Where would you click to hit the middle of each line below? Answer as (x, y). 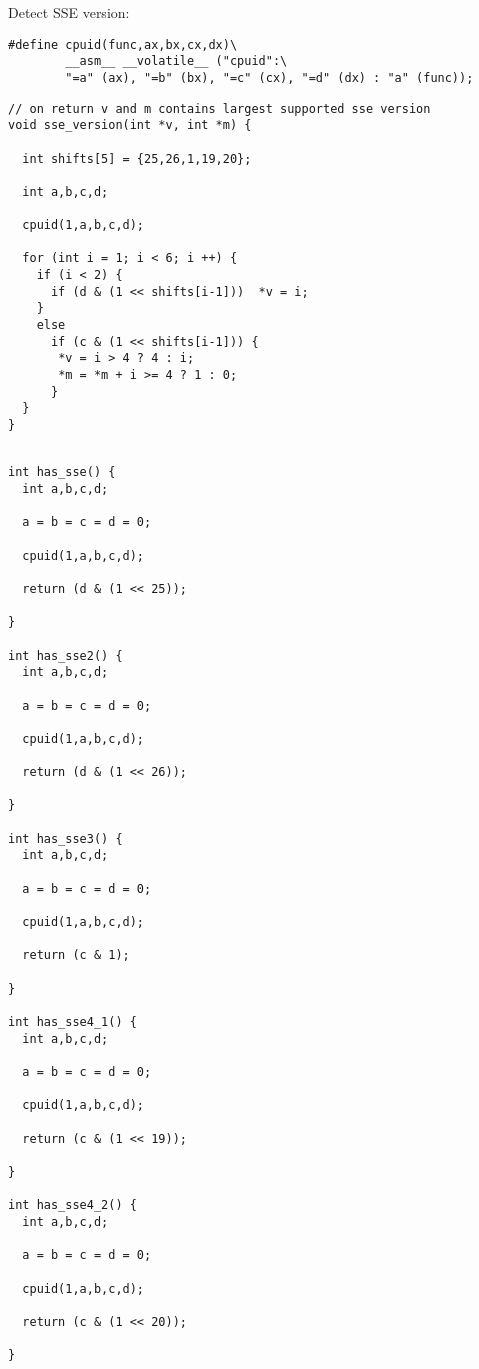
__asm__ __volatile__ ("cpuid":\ (176, 61)
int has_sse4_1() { (72, 1022)
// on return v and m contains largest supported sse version (219, 108)
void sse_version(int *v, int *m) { (130, 125)
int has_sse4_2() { (72, 1205)
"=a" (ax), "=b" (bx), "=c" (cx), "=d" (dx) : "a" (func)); (269, 77)
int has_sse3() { (65, 838)
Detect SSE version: (69, 12)
